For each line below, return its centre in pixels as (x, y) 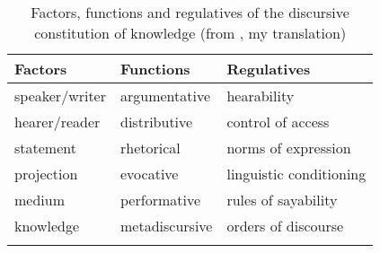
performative (161, 200)
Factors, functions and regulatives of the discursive (190, 12)
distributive (157, 122)
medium (40, 200)
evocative (150, 174)
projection (46, 174)
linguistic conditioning (296, 174)
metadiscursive (167, 226)
